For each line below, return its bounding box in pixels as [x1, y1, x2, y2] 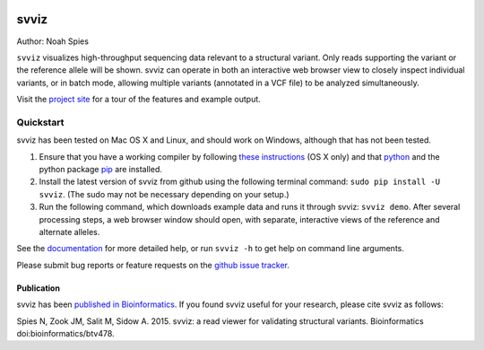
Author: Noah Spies [16, 36, 90, 47]
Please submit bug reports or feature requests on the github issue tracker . [16, 259, 290, 270]
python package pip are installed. [39, 164, 163, 174]
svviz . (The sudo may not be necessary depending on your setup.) [39, 188, 290, 199]
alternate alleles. [39, 226, 100, 237]
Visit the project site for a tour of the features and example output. [16, 94, 262, 105]
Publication [16, 283, 60, 293]
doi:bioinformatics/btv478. [16, 328, 116, 338]
